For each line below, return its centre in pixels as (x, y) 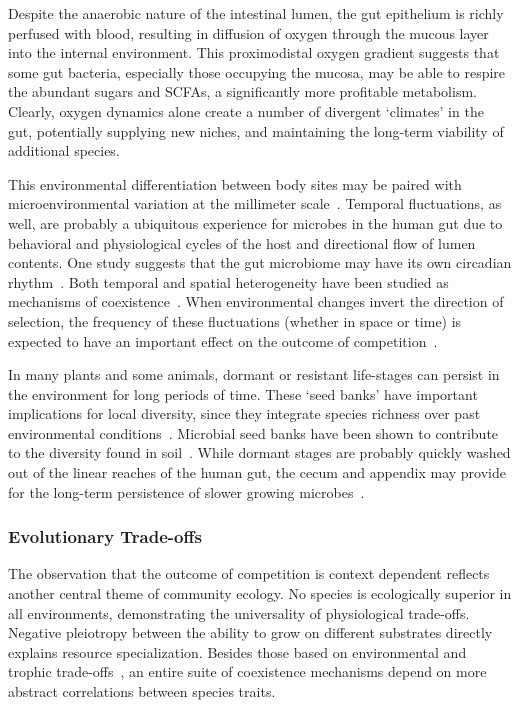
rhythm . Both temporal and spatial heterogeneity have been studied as (228, 281)
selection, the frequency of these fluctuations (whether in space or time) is (235, 320)
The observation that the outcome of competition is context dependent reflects (249, 573)
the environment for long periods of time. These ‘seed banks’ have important (243, 393)
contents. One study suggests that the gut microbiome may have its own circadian (260, 262)
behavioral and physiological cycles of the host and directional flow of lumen (242, 242)
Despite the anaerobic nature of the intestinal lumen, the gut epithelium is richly (256, 13)
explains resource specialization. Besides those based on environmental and (237, 651)
